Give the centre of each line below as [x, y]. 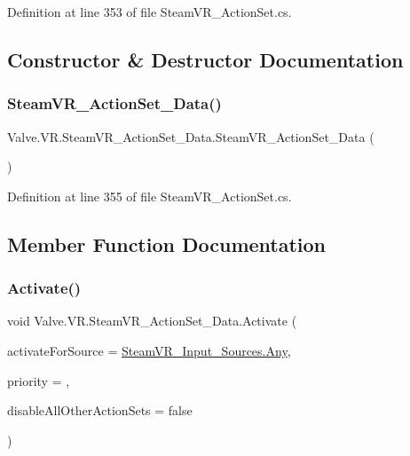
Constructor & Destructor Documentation [205, 59]
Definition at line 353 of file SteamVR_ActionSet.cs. [150, 12]
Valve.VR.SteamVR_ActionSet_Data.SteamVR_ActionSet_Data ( [191, 136]
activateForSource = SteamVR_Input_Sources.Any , [149, 350]
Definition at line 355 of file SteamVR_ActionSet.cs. [150, 196]
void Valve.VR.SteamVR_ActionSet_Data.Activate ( [152, 321]
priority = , [39, 380]
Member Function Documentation [167, 244]
